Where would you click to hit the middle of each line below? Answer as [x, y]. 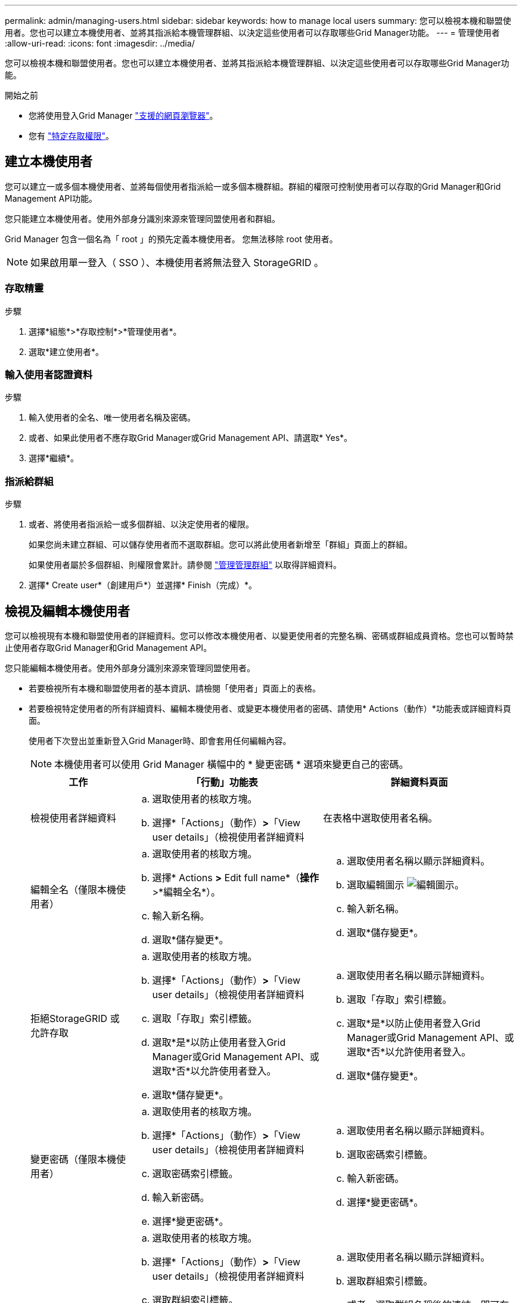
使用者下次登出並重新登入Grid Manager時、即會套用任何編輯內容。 [160, 740]
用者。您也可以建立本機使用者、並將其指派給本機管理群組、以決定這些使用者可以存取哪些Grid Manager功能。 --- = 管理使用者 [252, 33]
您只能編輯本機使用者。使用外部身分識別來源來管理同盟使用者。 [130, 668]
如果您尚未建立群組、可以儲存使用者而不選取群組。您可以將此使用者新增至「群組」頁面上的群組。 [220, 545]
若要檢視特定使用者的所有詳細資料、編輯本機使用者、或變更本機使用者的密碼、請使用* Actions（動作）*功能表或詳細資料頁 [270, 708]
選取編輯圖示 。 [406, 884]
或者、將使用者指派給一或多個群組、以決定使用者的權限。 [141, 524]
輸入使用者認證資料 [49, 374]
